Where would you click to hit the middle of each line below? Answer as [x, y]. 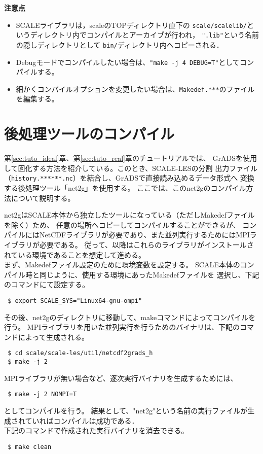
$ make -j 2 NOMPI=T [42, 394]
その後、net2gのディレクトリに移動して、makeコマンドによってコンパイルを [130, 317]
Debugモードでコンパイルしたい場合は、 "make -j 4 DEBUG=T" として [128, 62]
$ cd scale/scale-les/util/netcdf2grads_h [80, 353]
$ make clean [30, 447]
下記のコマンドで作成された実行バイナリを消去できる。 [96, 430]
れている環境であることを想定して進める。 [75, 254]
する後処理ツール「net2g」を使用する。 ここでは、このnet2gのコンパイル [125, 188]
